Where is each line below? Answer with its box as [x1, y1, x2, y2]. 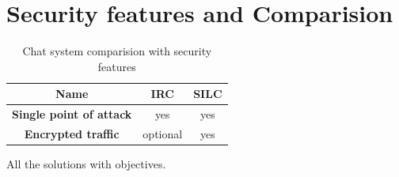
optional [142, 126, 183, 141]
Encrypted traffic [24, 126, 120, 141]
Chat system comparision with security [22, 43, 212, 59]
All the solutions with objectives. [6, 156, 166, 172]
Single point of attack [12, 106, 132, 122]
